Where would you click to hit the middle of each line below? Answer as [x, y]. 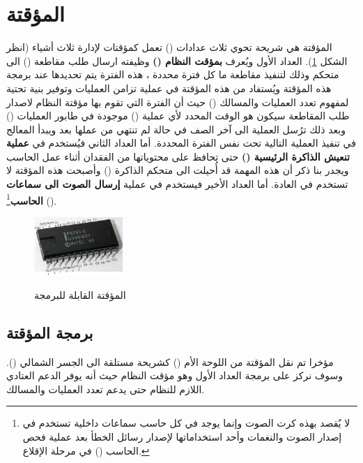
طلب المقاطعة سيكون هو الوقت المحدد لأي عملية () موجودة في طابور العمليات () [178, 116]
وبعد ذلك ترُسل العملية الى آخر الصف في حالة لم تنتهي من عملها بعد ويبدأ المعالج [176, 129]
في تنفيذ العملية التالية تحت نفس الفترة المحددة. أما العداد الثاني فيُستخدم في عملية [181, 143]
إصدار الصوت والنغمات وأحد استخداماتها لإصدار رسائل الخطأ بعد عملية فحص [182, 437]
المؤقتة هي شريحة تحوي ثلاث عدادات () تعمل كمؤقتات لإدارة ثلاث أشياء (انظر [169, 47]
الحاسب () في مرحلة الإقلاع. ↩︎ [86, 450]
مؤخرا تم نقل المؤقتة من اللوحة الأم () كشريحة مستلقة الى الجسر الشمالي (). [170, 361]
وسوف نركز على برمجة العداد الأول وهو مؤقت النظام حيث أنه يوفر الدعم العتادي [175, 375]
